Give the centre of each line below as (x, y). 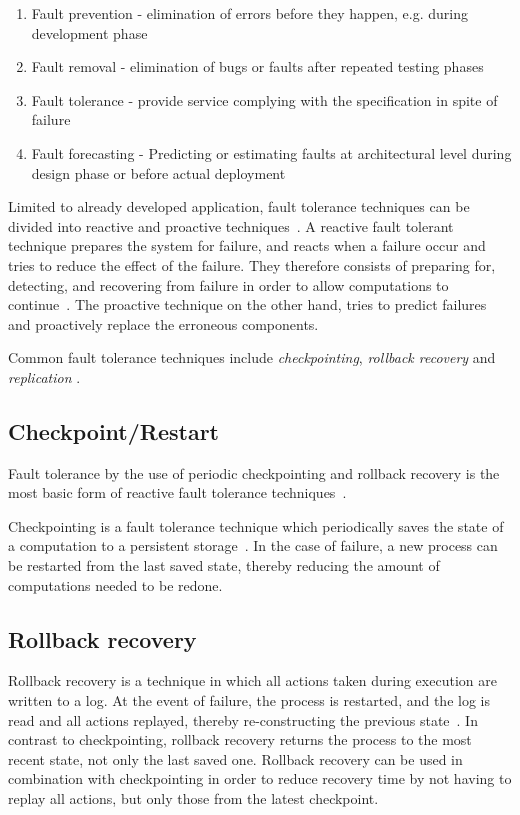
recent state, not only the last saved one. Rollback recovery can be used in (235, 758)
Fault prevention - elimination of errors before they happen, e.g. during (249, 13)
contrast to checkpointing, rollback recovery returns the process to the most (240, 739)
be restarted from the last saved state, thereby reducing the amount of (224, 565)
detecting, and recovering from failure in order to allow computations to (228, 284)
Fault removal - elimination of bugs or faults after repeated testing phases (257, 66)
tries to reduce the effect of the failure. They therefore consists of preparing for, (252, 264)
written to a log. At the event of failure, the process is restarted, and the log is (249, 700)
